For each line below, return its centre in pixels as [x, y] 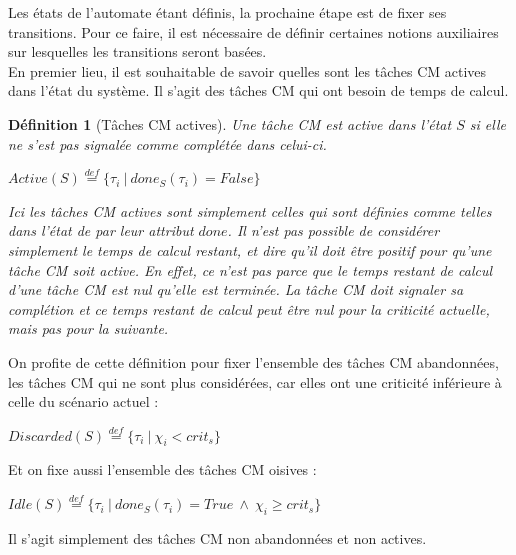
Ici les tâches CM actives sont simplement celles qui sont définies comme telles [250, 210]
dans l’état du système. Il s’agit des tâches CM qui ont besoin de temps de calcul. [258, 90]
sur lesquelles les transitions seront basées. [137, 51]
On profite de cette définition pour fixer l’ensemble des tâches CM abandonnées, [253, 361]
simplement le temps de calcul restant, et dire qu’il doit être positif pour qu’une [250, 249]
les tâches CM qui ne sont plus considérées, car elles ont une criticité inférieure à [255, 381]
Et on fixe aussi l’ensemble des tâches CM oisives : [162, 469]
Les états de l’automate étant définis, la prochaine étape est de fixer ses [227, 12]
